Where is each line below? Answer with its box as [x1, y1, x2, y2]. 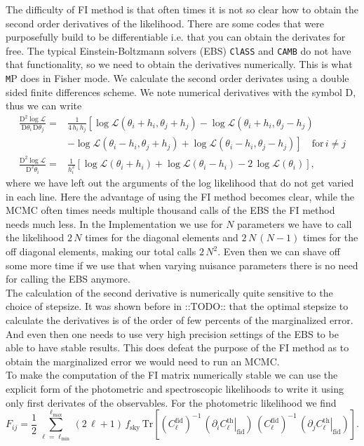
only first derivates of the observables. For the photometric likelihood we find [6, 395, 337, 410]
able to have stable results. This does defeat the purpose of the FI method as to [6, 340, 349, 355]
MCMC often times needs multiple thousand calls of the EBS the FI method [6, 203, 335, 217]
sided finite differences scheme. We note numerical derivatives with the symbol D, [6, 84, 356, 99]
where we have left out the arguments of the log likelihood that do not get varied [6, 175, 354, 190]
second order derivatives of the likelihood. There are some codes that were [6, 15, 324, 30]
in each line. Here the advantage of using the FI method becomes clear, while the [6, 189, 354, 203]
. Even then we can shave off [217, 244, 341, 259]
